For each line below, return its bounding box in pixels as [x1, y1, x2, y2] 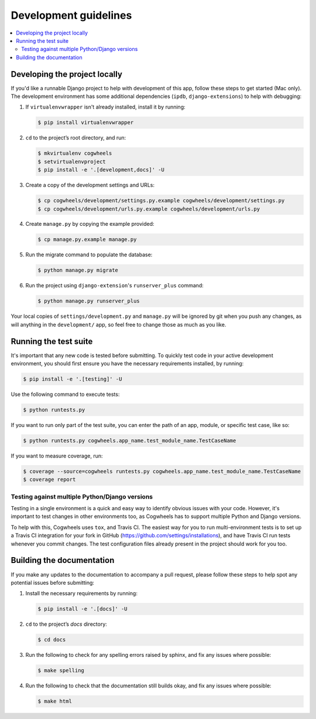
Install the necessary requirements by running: [25, 590, 138, 597]
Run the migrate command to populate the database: [25, 251, 153, 258]
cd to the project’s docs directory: [25, 620, 108, 628]
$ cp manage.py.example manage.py [37, 236, 137, 243]
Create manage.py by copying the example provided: [25, 221, 154, 228]
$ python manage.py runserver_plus [37, 298, 140, 304]
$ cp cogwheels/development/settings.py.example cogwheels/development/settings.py [37, 197, 285, 204]
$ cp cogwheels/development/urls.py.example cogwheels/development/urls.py [37, 205, 260, 212]
